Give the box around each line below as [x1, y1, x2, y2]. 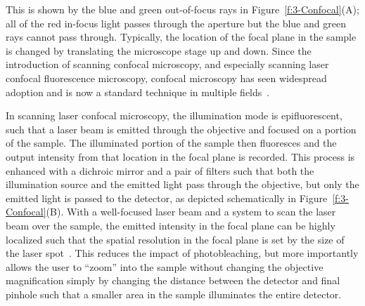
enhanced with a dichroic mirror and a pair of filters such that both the [6, 163, 314, 178]
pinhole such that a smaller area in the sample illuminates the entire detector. [6, 286, 342, 301]
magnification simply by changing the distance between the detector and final [6, 273, 340, 288]
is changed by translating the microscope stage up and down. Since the [6, 43, 312, 58]
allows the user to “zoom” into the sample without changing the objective [6, 259, 324, 274]
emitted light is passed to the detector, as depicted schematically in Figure [6, 190, 328, 205]
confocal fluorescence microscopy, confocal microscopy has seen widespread [6, 70, 327, 85]
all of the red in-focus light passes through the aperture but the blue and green [6, 15, 346, 30]
